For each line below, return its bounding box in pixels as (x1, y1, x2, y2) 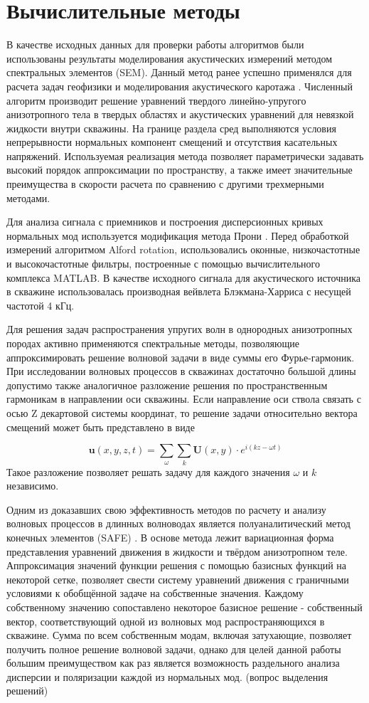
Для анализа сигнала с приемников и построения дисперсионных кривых (6, 214, 323, 229)
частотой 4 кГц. (6, 297, 75, 312)
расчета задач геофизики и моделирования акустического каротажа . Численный (6, 78, 353, 93)
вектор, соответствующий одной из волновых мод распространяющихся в (6, 613, 325, 628)
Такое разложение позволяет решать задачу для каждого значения (6, 464, 290, 479)
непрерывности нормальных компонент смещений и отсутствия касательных (6, 134, 338, 149)
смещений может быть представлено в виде (6, 419, 195, 434)
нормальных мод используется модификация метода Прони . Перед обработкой (6, 228, 349, 243)
